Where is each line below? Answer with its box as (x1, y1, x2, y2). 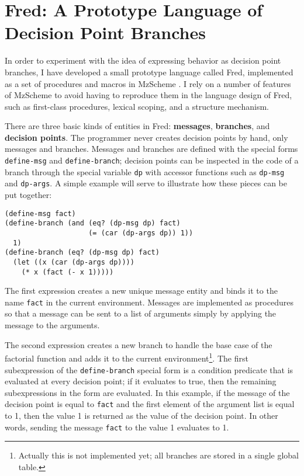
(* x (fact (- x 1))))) (21, 267, 114, 276)
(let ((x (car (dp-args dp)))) (13, 258, 134, 266)
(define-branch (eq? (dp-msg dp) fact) (5, 248, 160, 257)
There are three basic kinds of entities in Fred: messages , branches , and (5, 120, 270, 132)
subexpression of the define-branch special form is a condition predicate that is (5, 363, 293, 376)
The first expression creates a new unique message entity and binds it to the (5, 284, 278, 297)
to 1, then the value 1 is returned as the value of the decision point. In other (5, 409, 278, 421)
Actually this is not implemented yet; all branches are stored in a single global (18, 449, 299, 461)
